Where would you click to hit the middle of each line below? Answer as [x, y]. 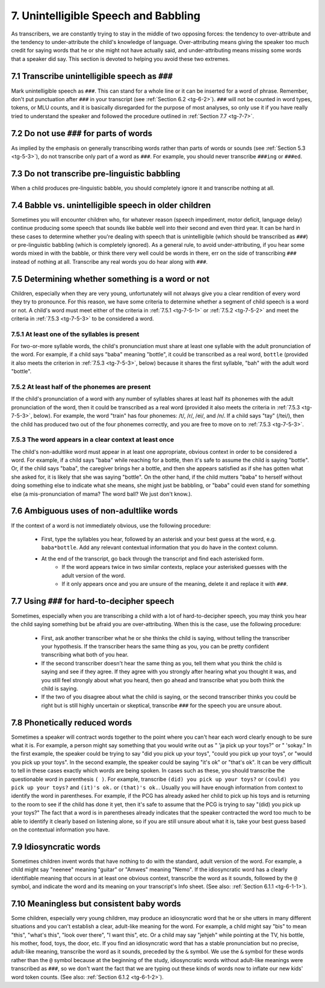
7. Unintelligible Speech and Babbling [106, 16]
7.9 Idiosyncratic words [56, 847]
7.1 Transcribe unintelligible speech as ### [92, 76]
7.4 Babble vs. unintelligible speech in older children [111, 205]
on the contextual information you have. [60, 829]
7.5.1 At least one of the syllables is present [75, 334]
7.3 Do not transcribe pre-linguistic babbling [96, 174]
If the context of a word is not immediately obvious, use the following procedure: [111, 525]
